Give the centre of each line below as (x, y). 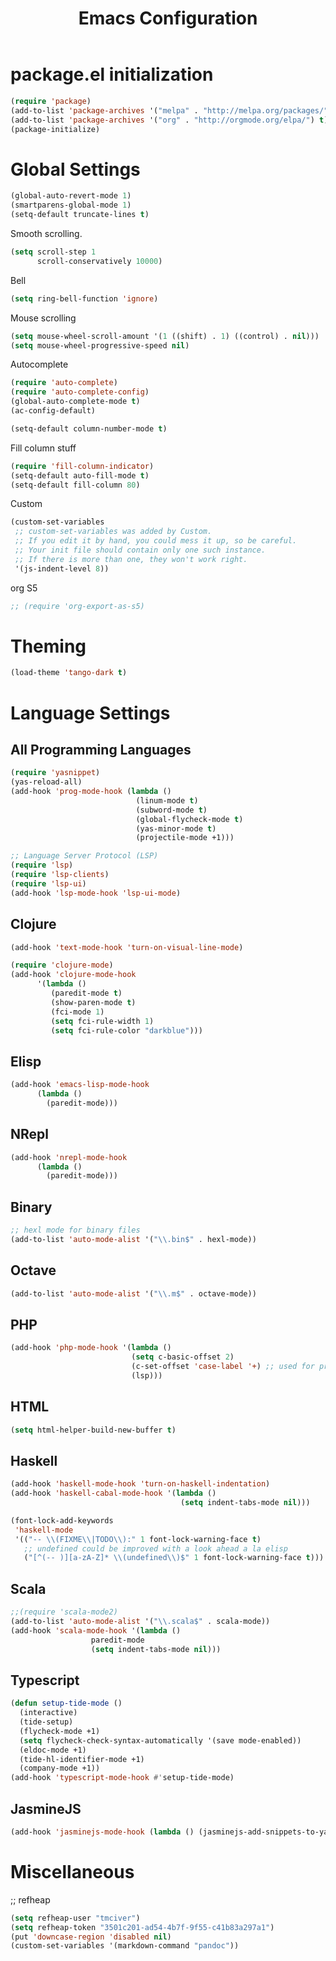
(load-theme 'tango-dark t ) (69, 673)
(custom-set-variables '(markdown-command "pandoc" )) (125, 1946)
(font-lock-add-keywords (62, 1520)
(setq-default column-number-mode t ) (89, 428)
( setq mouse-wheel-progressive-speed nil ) (100, 345)
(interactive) (48, 1713)
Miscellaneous (72, 1872)
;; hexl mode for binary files (75, 1230)
